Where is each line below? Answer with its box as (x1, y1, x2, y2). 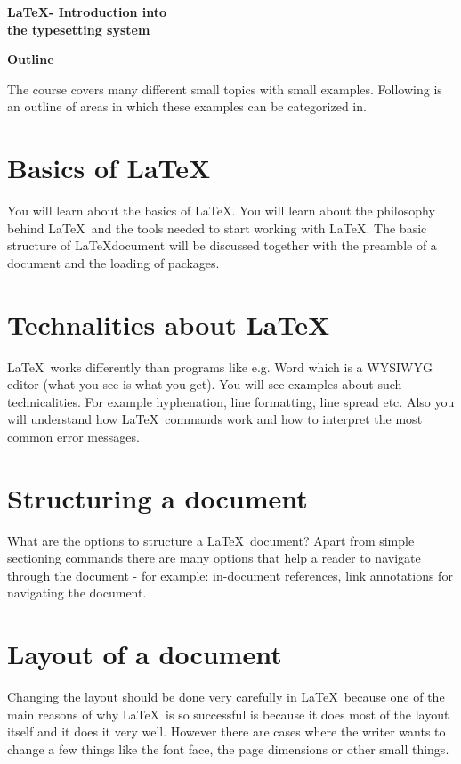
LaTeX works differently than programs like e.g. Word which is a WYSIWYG (7, 357, 433, 376)
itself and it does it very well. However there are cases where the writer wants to (7, 722, 446, 741)
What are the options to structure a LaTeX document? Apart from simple (7, 531, 415, 549)
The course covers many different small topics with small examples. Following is (7, 79, 442, 98)
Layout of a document (7, 636, 282, 672)
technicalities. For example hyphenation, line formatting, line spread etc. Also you (7, 392, 455, 410)
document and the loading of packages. (7, 253, 220, 272)
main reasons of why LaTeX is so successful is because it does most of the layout (7, 704, 449, 723)
